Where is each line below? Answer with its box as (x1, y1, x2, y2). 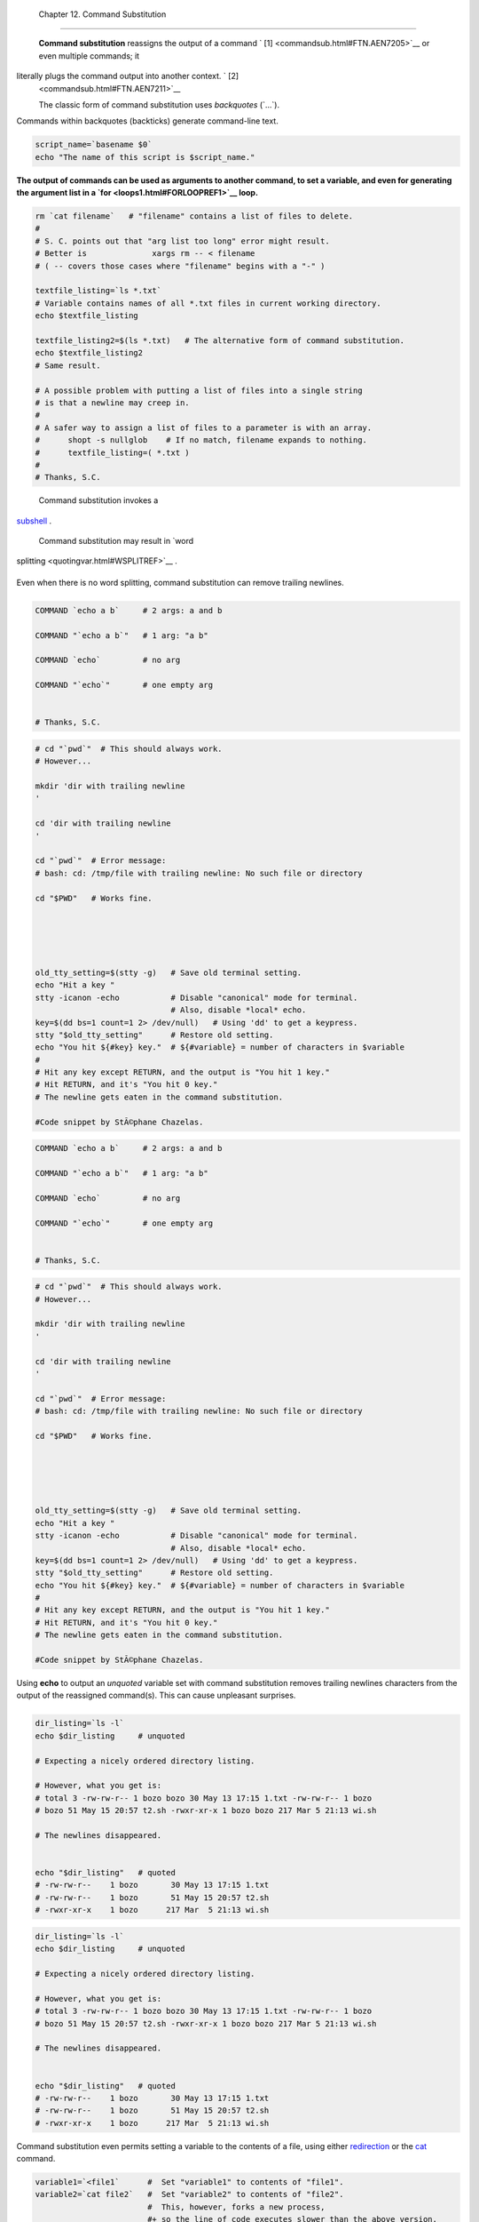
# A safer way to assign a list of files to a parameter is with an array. (35, 422, 373, 433)
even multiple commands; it (38, 50, 140, 61)
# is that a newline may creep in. (35, 397, 190, 408)
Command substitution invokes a (38, 495, 159, 506)
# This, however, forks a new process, (146, 2202, 326, 2212)
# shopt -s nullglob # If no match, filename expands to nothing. (35, 436, 368, 445)
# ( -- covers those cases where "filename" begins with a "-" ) (35, 260, 326, 271)
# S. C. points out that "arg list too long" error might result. (35, 236, 330, 246)
